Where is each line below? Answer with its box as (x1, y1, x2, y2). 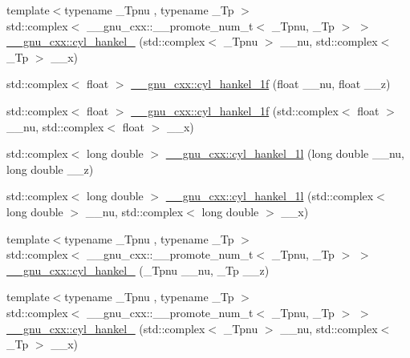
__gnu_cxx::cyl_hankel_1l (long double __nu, (165, 145, 404, 162)
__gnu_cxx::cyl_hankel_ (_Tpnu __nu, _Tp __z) (6, 261, 270, 278)
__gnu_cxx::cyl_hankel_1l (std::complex (165, 187, 374, 204)
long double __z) (6, 160, 94, 177)
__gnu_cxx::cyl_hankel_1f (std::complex (131, 102, 339, 119)
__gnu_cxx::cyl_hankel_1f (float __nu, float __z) (131, 75, 391, 92)
